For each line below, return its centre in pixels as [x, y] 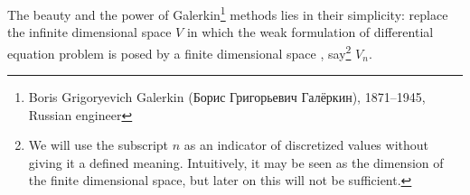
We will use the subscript [99, 145]
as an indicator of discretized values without [306, 145]
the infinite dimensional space [89, 32]
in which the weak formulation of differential [310, 32]
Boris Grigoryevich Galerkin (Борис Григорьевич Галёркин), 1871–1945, [227, 97]
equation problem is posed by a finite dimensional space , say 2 [179, 51]
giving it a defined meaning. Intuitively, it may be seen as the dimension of [236, 162]
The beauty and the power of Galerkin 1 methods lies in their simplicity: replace [228, 13]
